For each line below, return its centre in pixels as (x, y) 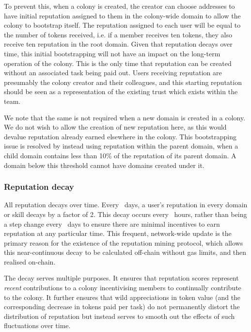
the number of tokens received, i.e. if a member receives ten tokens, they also (118, 34)
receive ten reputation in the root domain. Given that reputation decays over (118, 44)
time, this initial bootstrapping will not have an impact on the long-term (112, 53)
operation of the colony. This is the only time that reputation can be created (118, 63)
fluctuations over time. (37, 325)
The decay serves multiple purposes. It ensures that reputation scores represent (121, 278)
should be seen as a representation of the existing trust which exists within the (121, 91)
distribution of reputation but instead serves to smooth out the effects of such (119, 316)
